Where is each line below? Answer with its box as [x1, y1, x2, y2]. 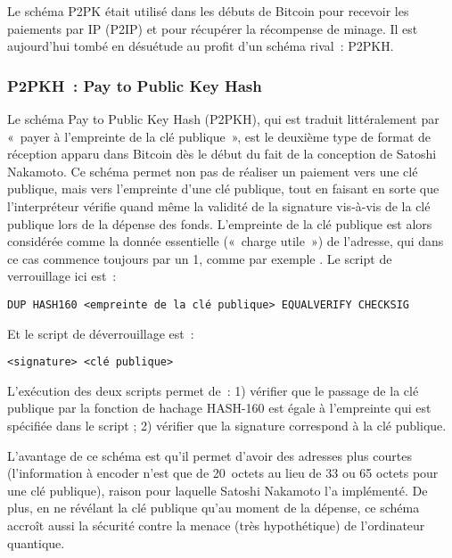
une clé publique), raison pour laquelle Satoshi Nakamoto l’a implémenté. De [7, 480, 428, 499]
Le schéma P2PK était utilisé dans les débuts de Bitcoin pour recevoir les [7, 2, 409, 20]
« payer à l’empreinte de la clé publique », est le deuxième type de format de [7, 127, 431, 145]
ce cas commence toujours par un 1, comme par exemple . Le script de [7, 249, 392, 267]
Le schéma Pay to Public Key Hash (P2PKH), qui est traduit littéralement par [7, 110, 440, 127]
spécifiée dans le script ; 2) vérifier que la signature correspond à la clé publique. [7, 416, 447, 435]
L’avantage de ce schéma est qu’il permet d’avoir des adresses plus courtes [7, 446, 412, 464]
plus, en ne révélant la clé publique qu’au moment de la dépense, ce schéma [7, 498, 420, 517]
